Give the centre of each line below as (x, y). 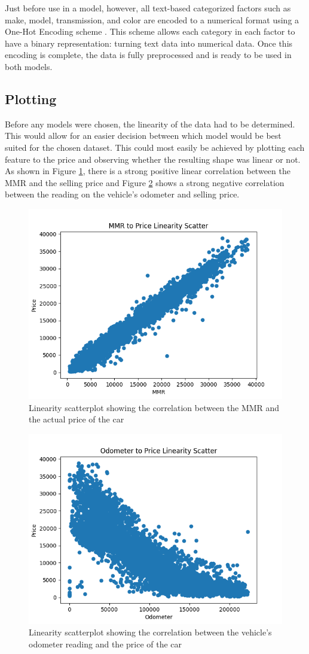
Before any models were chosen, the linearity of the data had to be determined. (150, 124)
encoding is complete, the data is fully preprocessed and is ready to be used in (148, 55)
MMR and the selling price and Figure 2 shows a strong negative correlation (145, 182)
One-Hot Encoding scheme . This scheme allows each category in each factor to (150, 31)
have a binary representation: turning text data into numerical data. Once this (149, 43)
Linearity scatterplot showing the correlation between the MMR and (154, 407)
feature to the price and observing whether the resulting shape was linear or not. (153, 159)
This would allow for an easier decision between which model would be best (143, 136)
